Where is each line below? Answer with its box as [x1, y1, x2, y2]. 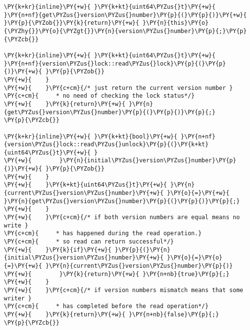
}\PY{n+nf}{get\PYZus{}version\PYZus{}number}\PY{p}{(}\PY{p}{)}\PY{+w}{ [4, 11, 247, 18]
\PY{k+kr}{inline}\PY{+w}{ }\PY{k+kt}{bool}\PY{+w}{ [4, 133, 177, 140]
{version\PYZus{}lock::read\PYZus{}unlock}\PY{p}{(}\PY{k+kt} [4, 141, 209, 148]
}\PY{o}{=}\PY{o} [167, 254, 223, 261]
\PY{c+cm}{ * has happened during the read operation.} [4, 230, 202, 237]
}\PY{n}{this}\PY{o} [142, 19, 209, 27]
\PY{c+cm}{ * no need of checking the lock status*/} [4, 92, 195, 100]
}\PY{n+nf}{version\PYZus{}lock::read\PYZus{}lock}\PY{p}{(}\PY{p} [4, 60, 226, 67]
